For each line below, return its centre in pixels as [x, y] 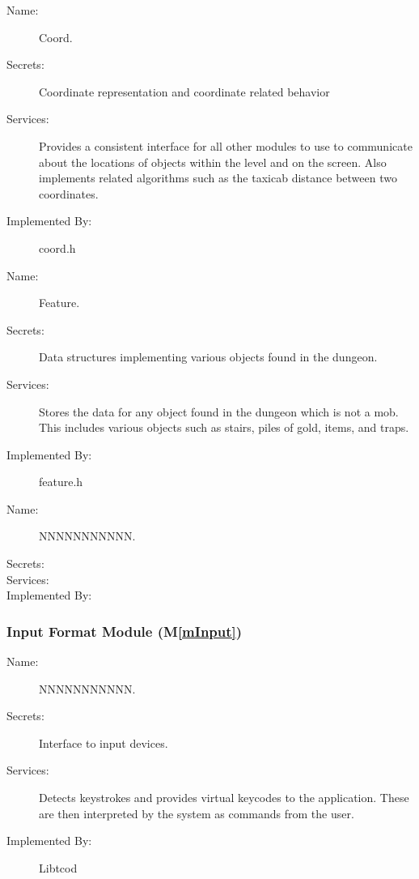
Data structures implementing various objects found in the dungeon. [208, 357]
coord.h [57, 247]
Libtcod [58, 867]
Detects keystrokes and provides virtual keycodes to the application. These [224, 798]
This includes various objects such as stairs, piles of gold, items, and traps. [224, 427]
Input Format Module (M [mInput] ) [125, 631]
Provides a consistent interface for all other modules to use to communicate [226, 145]
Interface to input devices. [104, 742]
